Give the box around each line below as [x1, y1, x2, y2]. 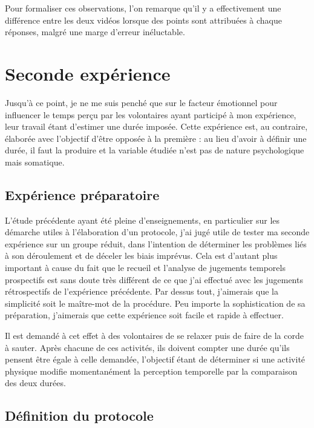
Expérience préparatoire [5, 185, 160, 204]
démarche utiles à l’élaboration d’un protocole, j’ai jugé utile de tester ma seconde [5, 226, 310, 238]
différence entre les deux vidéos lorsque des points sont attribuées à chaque [5, 13, 282, 26]
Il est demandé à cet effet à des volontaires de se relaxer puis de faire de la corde [5, 329, 304, 342]
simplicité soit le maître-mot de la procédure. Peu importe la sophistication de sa [5, 296, 306, 309]
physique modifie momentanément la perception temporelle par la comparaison [5, 364, 298, 377]
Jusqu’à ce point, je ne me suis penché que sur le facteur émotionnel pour [5, 96, 278, 109]
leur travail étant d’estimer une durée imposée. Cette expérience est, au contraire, [5, 120, 308, 133]
